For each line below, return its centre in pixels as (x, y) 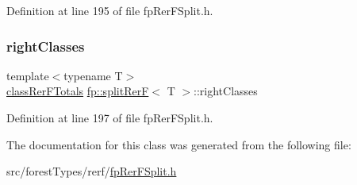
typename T (93, 75)
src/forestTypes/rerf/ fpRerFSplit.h (92, 171)
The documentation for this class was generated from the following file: (179, 144)
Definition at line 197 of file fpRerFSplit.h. (110, 118)
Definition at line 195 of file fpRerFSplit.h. (110, 10)
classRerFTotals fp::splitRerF (78, 91)
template (28, 75)
